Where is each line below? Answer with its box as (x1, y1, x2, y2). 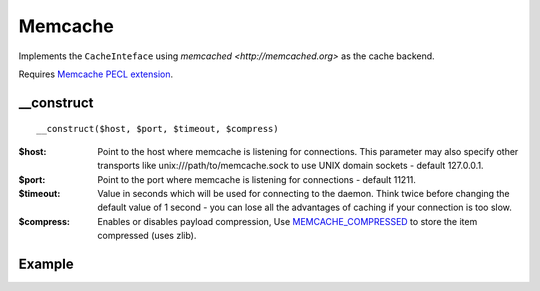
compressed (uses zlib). (97, 230, 197, 242)
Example (18, 255, 74, 272)
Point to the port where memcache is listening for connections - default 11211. (97, 173, 417, 185)
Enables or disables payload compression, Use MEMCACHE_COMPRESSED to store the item (97, 215, 478, 227)
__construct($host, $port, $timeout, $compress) (36, 123, 279, 135)
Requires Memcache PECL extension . (18, 68, 174, 80)
